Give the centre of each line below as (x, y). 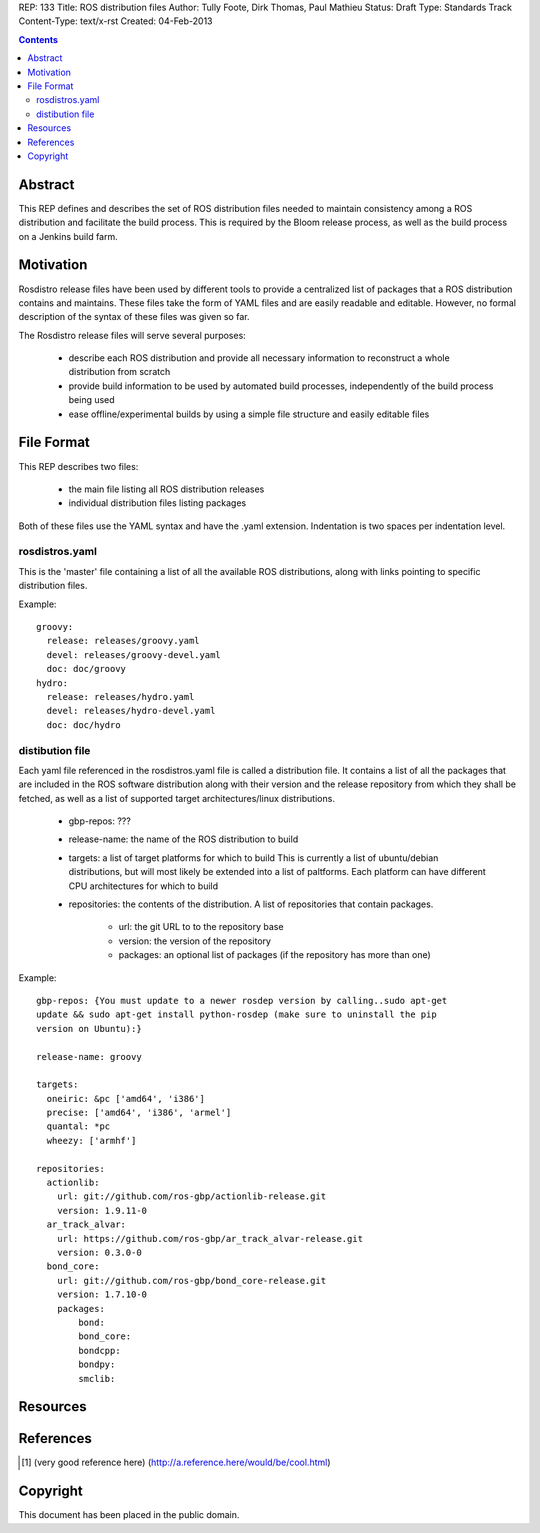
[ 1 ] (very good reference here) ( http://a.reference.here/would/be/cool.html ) (176, 1462)
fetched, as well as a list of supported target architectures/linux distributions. (176, 798)
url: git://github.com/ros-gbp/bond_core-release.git (191, 1280)
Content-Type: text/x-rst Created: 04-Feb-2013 (116, 21)
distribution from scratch (119, 372)
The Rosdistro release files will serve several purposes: (132, 335)
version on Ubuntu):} (89, 1028)
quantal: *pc (78, 1126)
